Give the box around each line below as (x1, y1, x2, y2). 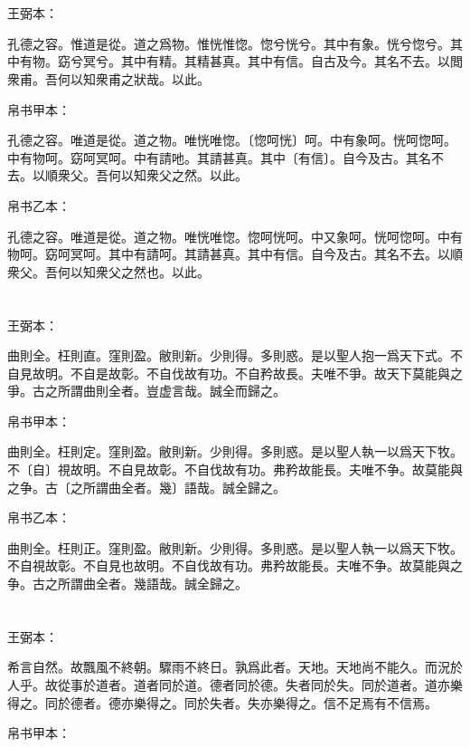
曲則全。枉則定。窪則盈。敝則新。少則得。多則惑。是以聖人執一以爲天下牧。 (7, 442, 463, 461)
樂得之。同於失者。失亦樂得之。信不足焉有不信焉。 (133, 693, 437, 712)
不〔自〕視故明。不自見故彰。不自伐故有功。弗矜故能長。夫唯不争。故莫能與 (7, 460, 463, 479)
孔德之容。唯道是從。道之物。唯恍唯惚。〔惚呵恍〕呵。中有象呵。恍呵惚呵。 (7, 130, 456, 149)
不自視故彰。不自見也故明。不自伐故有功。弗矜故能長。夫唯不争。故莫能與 (7, 556, 450, 575)
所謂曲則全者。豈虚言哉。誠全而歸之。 (57, 381, 286, 400)
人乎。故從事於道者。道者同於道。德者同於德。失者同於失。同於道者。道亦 (7, 675, 450, 694)
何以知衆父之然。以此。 (108, 166, 248, 185)
